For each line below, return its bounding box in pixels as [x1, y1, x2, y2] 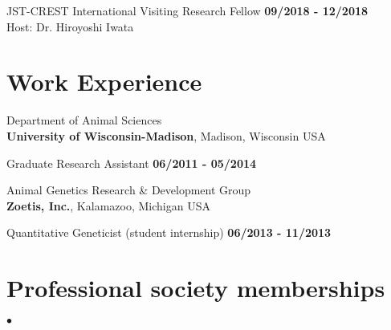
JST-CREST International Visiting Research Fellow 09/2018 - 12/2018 [6, 2, 369, 18]
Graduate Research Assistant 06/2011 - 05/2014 [6, 154, 257, 171]
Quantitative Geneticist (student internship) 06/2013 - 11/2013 [6, 224, 332, 241]
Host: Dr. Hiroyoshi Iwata [6, 18, 134, 35]
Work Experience [6, 65, 202, 98]
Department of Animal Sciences [6, 112, 162, 128]
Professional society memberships [6, 271, 385, 304]
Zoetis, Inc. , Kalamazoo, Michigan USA [6, 197, 210, 214]
